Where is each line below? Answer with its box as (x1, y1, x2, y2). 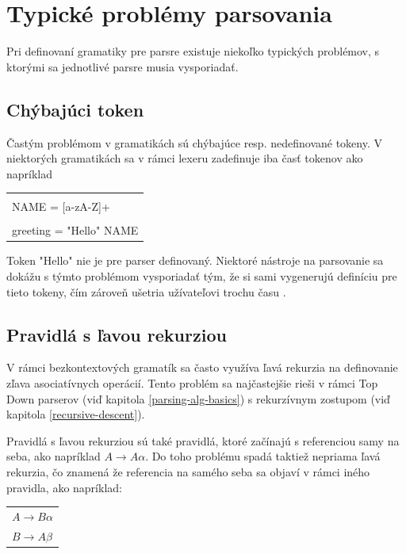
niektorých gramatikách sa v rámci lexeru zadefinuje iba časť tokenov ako (6, 150, 363, 166)
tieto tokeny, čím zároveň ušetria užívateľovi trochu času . (6, 283, 286, 300)
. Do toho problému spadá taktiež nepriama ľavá (145, 448, 381, 464)
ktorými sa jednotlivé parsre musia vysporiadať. (6, 58, 239, 75)
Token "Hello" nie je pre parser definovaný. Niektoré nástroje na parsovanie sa (6, 252, 384, 269)
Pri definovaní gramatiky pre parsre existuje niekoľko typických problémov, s (6, 43, 380, 59)
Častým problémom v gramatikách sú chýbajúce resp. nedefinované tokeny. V (6, 134, 382, 151)
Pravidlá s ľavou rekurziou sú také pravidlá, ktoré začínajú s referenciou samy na (6, 432, 400, 449)
